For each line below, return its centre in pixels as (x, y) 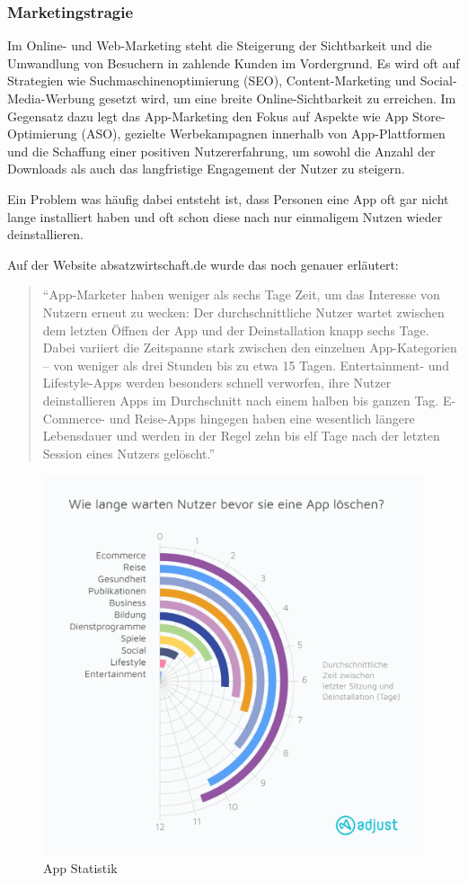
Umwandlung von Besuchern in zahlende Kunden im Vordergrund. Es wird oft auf (234, 62)
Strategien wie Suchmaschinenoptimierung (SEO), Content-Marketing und (212, 80)
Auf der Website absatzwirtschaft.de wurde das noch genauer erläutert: (203, 264)
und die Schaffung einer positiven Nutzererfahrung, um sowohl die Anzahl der (221, 151)
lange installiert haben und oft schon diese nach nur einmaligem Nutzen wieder (225, 216)
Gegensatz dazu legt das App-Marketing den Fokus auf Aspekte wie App (208, 116)
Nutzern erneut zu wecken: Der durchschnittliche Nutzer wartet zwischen (243, 312)
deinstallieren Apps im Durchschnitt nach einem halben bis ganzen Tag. (241, 400)
